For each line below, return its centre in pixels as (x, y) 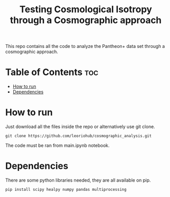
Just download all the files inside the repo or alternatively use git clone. (80, 127)
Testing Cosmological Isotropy (86, 9)
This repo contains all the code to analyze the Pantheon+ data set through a (85, 46)
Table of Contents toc (52, 72)
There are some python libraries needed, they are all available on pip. (78, 180)
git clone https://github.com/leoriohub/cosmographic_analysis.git (79, 136)
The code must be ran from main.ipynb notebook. (57, 145)
